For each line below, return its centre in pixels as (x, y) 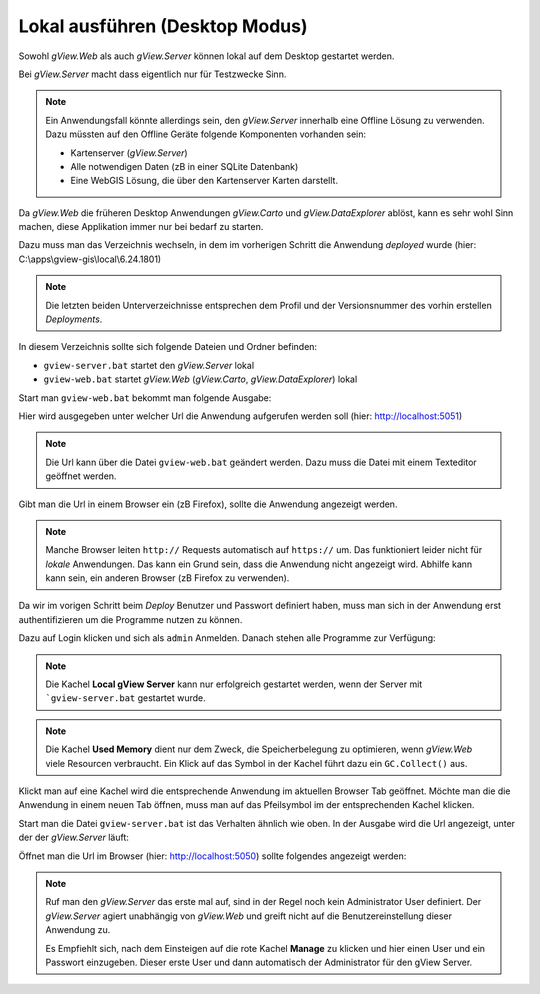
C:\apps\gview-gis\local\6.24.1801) (90, 259)
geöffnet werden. (81, 476)
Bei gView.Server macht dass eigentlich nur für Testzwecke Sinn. (152, 74)
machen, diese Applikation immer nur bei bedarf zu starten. (141, 227)
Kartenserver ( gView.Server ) (129, 152)
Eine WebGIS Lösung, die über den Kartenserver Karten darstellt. (204, 181)
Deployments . (74, 319)
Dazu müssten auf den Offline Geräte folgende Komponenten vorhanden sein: (206, 134)
